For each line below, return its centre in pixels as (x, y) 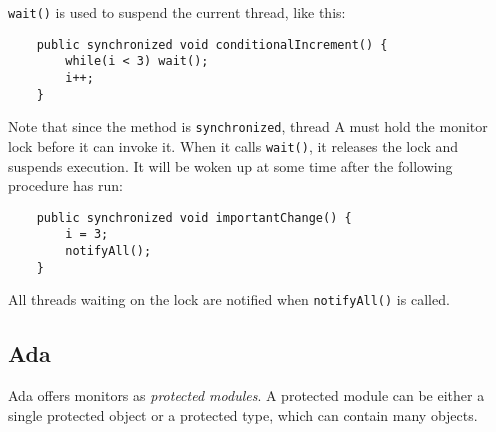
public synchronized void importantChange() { (194, 217)
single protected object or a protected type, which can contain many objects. (243, 414)
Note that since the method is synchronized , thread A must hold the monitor (248, 126)
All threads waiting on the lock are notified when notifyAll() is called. (229, 299)
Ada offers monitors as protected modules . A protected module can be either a (246, 395)
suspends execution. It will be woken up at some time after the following (230, 165)
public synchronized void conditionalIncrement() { (212, 44)
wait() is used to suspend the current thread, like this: (177, 12)
